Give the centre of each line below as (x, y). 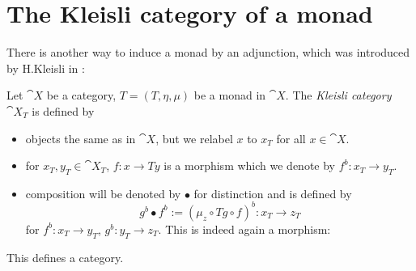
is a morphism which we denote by (249, 165)
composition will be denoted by (103, 193)
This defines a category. (65, 257)
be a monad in (230, 95)
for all (291, 138)
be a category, (81, 95)
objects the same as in (81, 138)
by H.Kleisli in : (46, 68)
